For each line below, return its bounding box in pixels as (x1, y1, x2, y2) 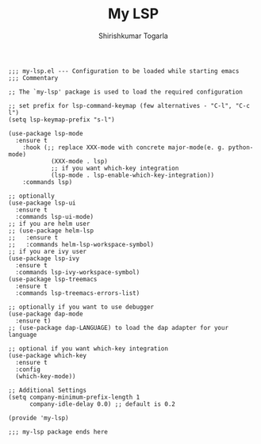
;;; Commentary (8, 74, 59, 82)
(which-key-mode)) (15, 372, 77, 381)
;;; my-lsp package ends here (8, 427, 109, 436)
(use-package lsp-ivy (8, 255, 80, 262)
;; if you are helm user (8, 220, 90, 228)
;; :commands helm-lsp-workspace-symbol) (8, 240, 155, 248)
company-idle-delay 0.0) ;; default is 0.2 (29, 400, 176, 408)
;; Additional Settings (8, 386, 87, 394)
